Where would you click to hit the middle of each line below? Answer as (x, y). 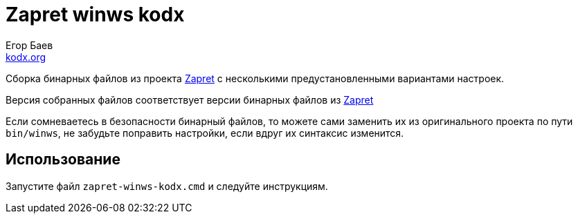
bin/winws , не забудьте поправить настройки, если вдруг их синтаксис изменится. (205, 133)
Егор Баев (29, 45)
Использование (63, 160)
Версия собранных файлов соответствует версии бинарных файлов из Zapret (190, 99)
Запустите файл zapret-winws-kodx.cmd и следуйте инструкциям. (167, 186)
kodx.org (26, 57)
